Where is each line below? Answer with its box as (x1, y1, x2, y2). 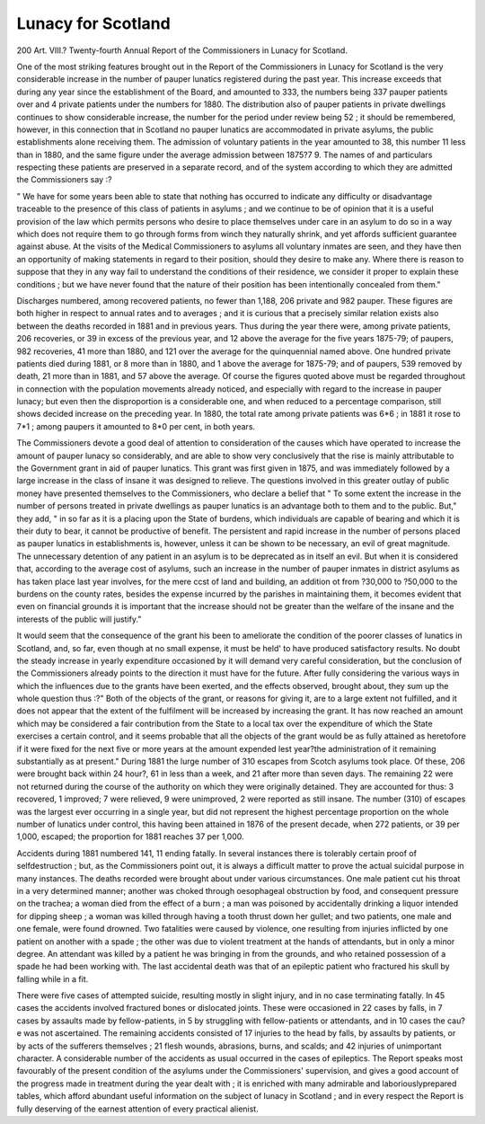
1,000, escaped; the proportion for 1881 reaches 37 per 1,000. (16, 831, 244, 842)
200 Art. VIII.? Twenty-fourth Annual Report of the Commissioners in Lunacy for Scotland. (16, 45, 348, 56)
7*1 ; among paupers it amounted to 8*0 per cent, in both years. (16, 420, 256, 431)
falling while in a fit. (16, 973, 89, 984)
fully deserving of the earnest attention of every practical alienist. (16, 1103, 260, 1114)
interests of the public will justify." (16, 614, 142, 624)
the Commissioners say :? (16, 174, 112, 185)
